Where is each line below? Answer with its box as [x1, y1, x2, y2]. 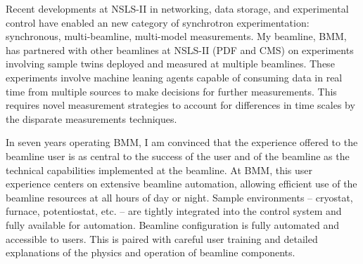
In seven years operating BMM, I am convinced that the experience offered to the [6, 135, 358, 150]
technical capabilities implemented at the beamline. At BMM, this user [6, 162, 313, 177]
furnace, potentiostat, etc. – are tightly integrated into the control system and [6, 204, 342, 218]
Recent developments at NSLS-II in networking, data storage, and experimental [6, 1, 349, 15]
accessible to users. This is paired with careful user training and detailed [6, 231, 318, 246]
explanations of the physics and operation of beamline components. [6, 245, 295, 260]
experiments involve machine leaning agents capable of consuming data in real [6, 70, 343, 84]
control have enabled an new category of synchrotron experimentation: [6, 15, 310, 29]
